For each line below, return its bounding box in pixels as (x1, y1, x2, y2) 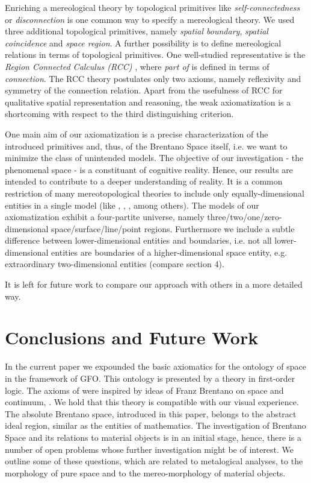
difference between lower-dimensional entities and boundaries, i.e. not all (5, 234, 272, 247)
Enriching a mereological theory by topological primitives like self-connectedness (5, 1, 300, 13)
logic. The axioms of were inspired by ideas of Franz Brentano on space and (5, 384, 284, 396)
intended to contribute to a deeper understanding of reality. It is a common (5, 175, 283, 188)
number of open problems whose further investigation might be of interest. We (5, 443, 294, 455)
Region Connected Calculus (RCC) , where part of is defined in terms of (5, 60, 269, 72)
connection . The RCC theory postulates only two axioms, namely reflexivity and (5, 72, 301, 84)
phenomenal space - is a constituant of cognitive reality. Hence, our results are (5, 163, 293, 175)
